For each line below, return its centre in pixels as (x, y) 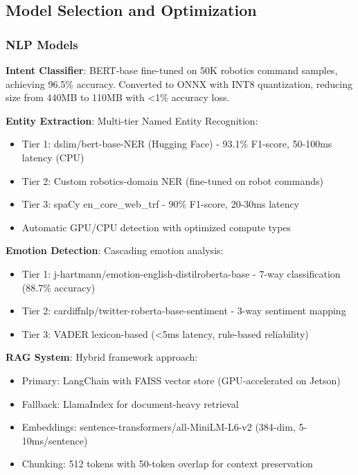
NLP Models (42, 44)
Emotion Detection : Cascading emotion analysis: (115, 250)
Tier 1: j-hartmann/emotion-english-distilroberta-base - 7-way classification (181, 273)
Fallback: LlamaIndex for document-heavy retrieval (130, 403)
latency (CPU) (53, 157)
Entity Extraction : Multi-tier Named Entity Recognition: (132, 120)
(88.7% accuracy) (59, 287)
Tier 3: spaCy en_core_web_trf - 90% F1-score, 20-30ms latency (161, 204)
